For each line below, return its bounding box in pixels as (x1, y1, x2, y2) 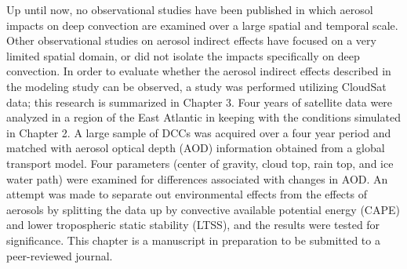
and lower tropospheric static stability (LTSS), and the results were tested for (6, 216, 380, 233)
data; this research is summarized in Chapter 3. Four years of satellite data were (6, 93, 393, 110)
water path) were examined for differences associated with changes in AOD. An (6, 170, 388, 187)
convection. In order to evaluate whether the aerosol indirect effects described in (6, 63, 391, 79)
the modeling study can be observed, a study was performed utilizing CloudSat (6, 78, 387, 94)
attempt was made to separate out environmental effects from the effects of (6, 186, 367, 202)
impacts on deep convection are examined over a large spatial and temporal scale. (6, 16, 398, 33)
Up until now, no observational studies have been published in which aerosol (6, 2, 373, 17)
